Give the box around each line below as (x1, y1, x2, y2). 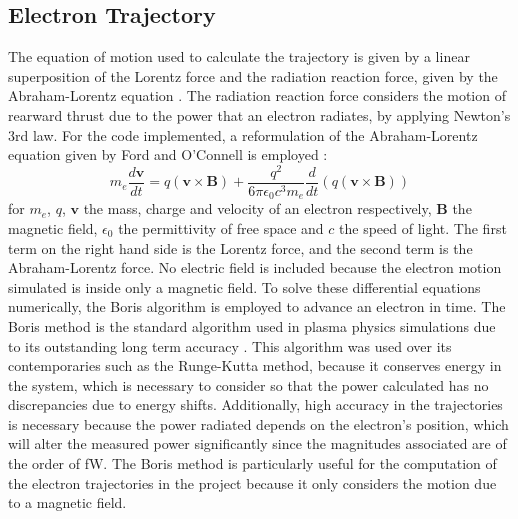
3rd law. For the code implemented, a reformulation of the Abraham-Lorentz (8, 124, 478, 145)
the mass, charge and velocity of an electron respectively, (83, 198, 432, 219)
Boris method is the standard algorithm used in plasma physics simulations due (8, 315, 496, 336)
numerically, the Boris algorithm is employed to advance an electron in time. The (8, 296, 506, 317)
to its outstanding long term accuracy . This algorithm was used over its (8, 335, 452, 356)
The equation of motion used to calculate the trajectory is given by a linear (8, 46, 470, 67)
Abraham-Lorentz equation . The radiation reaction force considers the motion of (8, 85, 506, 106)
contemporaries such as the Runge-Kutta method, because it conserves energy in (8, 355, 502, 376)
